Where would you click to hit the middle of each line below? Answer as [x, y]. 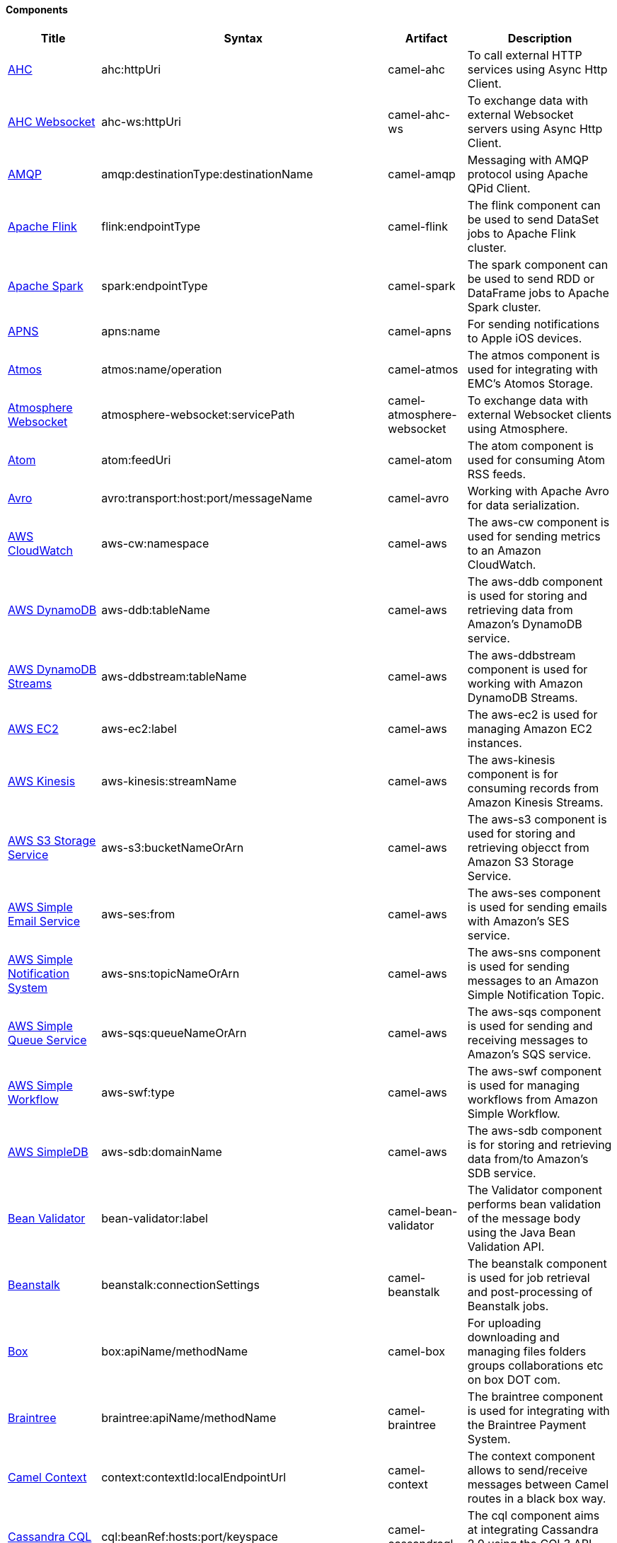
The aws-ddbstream [521, 655]
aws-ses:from [138, 914]
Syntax [243, 38]
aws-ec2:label [139, 728]
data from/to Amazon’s [528, 1158]
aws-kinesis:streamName [169, 781]
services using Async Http [537, 69]
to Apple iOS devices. [525, 338]
